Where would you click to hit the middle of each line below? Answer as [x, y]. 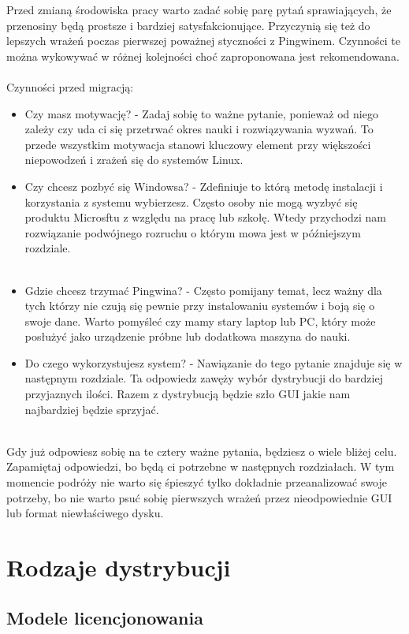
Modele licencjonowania [105, 617]
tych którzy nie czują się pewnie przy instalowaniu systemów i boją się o [200, 306]
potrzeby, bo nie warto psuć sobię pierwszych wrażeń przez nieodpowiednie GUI [199, 497]
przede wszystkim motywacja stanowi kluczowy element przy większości [198, 144]
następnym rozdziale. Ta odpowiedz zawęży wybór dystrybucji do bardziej [204, 378]
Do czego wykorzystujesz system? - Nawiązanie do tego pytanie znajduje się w [214, 362]
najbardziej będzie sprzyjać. [92, 409]
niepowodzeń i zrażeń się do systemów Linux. [134, 160]
